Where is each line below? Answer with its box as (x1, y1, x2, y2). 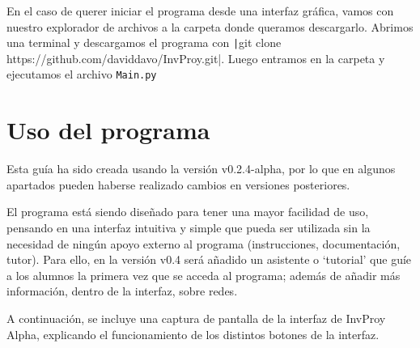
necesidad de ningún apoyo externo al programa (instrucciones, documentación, (6, 235, 401, 252)
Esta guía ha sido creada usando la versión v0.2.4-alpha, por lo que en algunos (6, 160, 396, 177)
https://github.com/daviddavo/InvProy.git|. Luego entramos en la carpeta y (6, 49, 385, 66)
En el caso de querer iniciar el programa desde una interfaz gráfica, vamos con (6, 2, 394, 19)
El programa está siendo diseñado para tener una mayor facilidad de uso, (6, 203, 369, 220)
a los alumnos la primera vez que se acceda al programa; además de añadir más (6, 266, 401, 283)
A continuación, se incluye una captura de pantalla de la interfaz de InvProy (6, 309, 386, 326)
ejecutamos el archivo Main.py (6, 66, 157, 83)
